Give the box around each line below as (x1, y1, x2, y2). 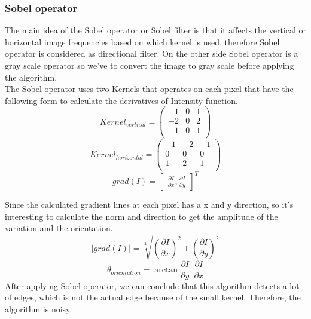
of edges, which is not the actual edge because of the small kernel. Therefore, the (5, 291, 301, 303)
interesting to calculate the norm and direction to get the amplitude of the (5, 210, 278, 222)
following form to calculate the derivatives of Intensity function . (5, 94, 238, 106)
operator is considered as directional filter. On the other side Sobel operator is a (5, 47, 298, 60)
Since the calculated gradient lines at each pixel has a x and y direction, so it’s (5, 198, 294, 211)
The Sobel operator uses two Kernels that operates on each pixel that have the (5, 82, 294, 95)
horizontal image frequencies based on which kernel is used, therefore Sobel (5, 35, 280, 48)
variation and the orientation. (5, 222, 113, 234)
